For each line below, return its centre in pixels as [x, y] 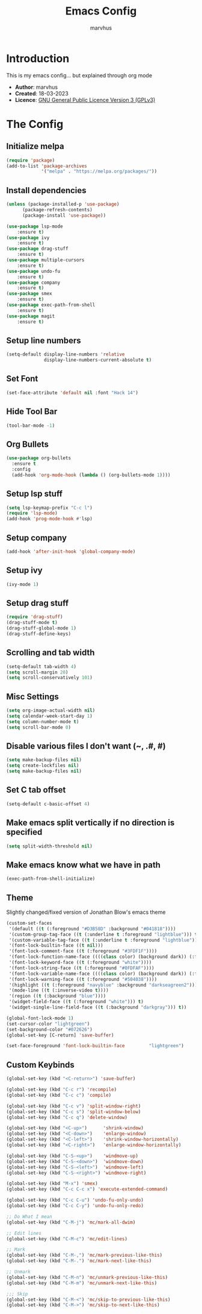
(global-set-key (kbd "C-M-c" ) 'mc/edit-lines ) [67, 1239]
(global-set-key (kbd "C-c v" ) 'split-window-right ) [74, 1106]
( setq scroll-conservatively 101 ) [50, 678]
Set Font [22, 379]
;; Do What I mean [29, 1217]
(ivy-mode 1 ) [23, 584]
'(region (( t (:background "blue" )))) [57, 996]
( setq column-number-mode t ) [43, 722]
